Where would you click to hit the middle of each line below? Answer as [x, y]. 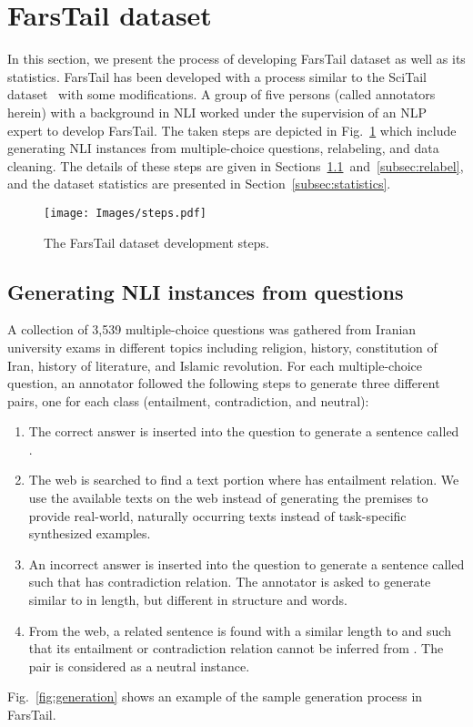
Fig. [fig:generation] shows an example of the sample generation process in [215, 696]
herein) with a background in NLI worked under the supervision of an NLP [217, 112]
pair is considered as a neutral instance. [139, 666]
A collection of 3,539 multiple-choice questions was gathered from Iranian [212, 329]
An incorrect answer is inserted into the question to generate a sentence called [247, 563]
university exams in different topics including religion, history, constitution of [222, 347]
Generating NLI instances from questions [206, 291]
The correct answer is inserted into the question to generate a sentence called [244, 431]
